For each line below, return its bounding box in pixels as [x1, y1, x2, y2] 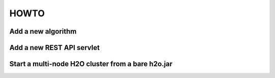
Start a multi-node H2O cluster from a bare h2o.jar [9, 60, 173, 68]
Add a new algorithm [9, 27, 77, 36]
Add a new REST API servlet [9, 43, 100, 52]
